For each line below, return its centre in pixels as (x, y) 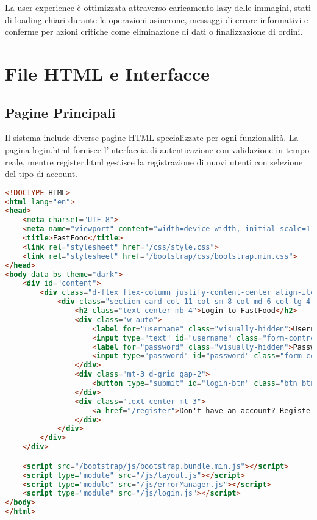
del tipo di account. (41, 174)
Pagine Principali (60, 112)
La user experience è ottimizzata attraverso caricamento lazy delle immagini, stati (158, 7)
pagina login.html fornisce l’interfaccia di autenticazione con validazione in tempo (157, 149)
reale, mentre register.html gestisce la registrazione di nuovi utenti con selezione (154, 161)
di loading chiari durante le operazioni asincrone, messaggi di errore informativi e (157, 19)
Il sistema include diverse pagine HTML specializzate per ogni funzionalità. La (152, 138)
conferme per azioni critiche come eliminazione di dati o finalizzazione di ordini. (154, 31)
